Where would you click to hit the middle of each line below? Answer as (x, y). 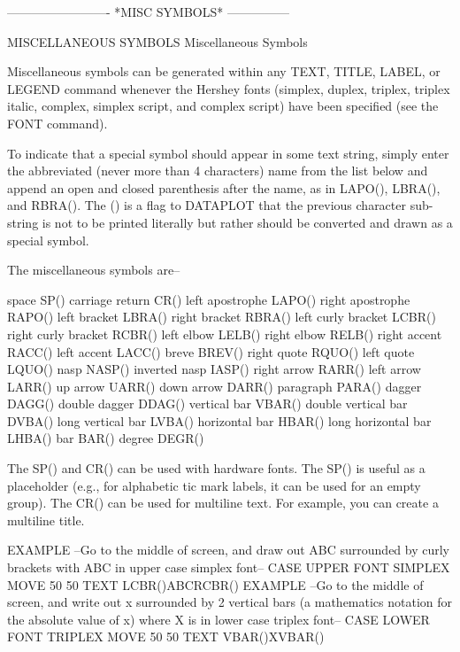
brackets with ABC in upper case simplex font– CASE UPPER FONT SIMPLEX (229, 567)
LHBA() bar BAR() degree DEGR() (106, 438)
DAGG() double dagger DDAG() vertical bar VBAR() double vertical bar (207, 404)
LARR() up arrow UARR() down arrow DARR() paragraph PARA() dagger (215, 386)
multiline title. (46, 520)
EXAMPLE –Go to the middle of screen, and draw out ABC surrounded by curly (229, 550)
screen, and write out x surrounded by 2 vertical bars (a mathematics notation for (230, 602)
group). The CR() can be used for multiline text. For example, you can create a (223, 503)
